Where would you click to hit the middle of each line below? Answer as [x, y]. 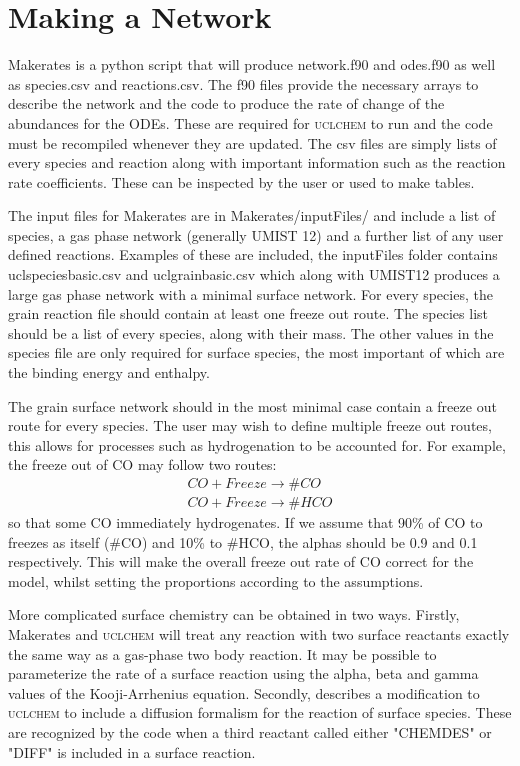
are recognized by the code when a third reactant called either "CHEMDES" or [250, 732]
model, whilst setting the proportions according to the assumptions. [216, 580]
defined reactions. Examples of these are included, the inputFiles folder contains [253, 254]
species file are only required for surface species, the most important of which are [256, 352]
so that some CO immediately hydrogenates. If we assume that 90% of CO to [245, 522]
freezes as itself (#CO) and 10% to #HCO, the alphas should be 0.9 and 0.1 [243, 541]
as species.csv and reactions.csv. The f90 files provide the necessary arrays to [243, 83]
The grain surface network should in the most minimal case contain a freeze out [252, 405]
